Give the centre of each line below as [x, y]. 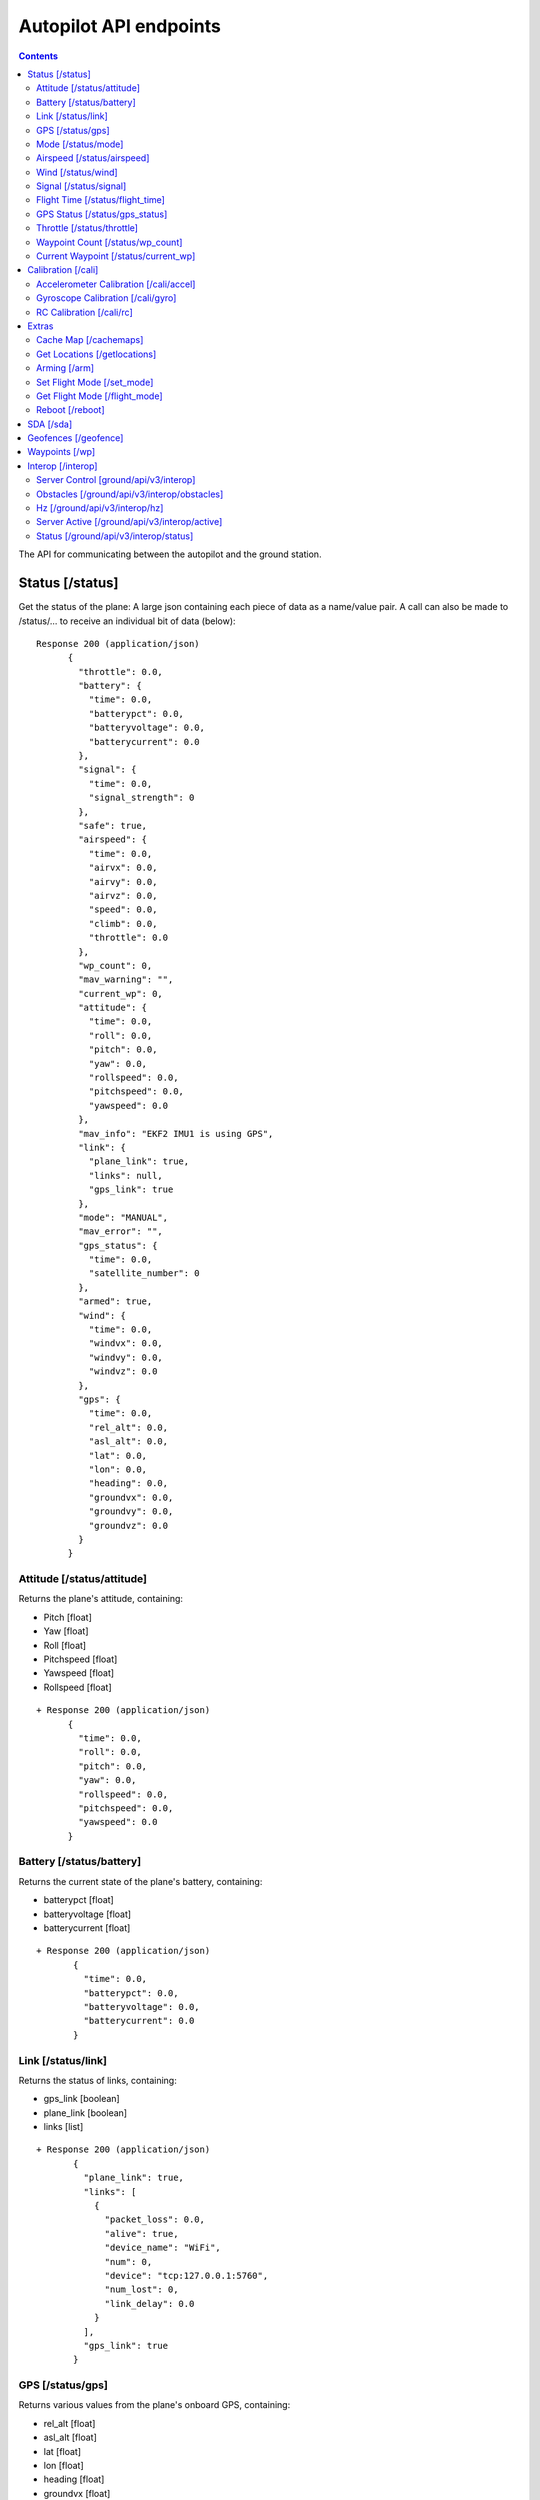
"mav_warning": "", [126, 979]
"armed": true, [115, 1301]
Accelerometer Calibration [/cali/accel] [116, 284]
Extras [40, 326]
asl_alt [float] [70, 2437]
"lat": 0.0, [118, 1455]
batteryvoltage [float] [87, 1914]
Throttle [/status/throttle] [87, 228]
